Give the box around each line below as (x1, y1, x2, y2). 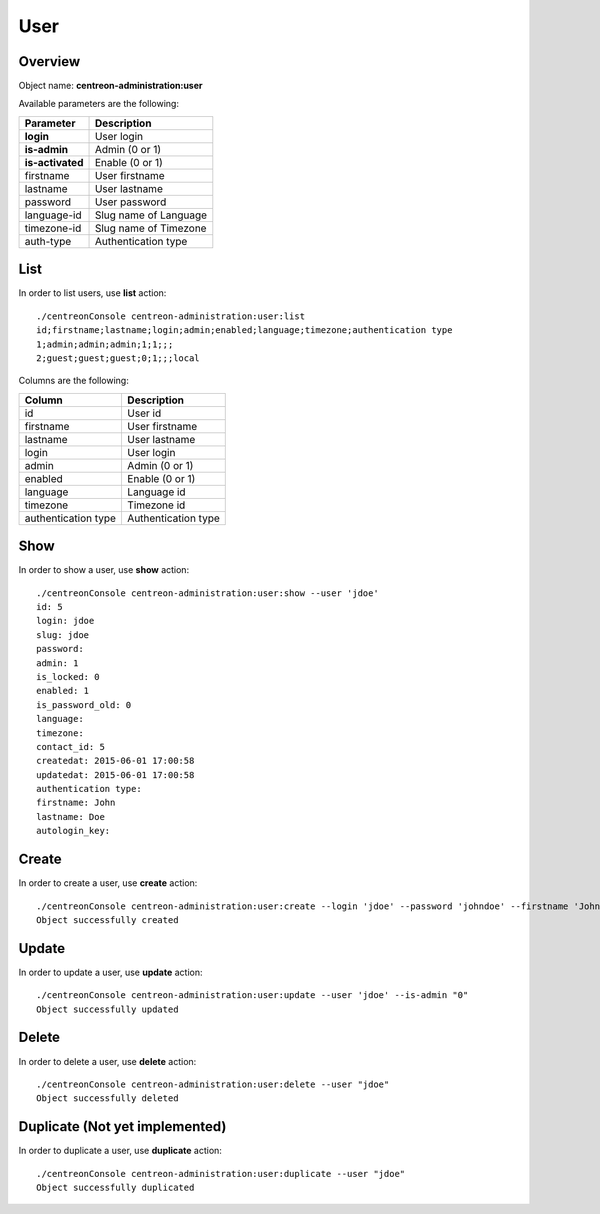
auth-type (24, 234, 72, 248)
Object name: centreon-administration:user (18, 80, 203, 92)
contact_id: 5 (36, 741, 105, 752)
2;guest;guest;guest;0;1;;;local (36, 352, 200, 364)
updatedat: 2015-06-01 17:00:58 (36, 769, 195, 780)
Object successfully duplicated (36, 1182, 195, 1193)
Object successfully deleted (36, 1093, 179, 1104)
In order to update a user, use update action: (18, 966, 204, 978)
